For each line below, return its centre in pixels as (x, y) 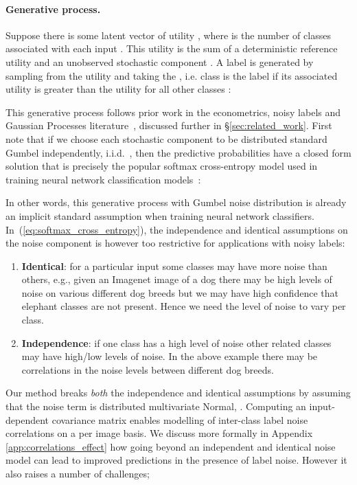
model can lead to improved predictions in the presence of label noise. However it (176, 460)
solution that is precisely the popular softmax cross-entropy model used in (162, 166)
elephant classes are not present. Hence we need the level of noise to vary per (184, 306)
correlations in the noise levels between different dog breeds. (148, 369)
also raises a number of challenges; (78, 474)
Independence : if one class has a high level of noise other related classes (176, 342)
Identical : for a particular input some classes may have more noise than (174, 266)
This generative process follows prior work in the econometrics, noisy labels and (173, 112)
